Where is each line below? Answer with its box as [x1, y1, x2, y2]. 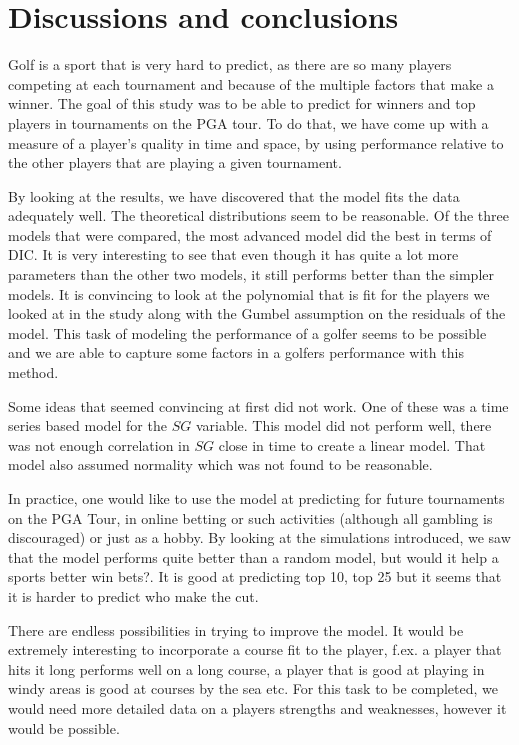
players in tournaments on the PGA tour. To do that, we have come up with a [8, 112, 489, 133]
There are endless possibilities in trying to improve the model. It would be [8, 619, 464, 640]
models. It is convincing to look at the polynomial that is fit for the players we [8, 283, 490, 304]
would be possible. [8, 717, 120, 738]
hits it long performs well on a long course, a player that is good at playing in [8, 658, 485, 679]
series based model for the [8, 415, 167, 436]
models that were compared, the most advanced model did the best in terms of [8, 224, 492, 245]
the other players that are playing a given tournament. [8, 152, 342, 173]
